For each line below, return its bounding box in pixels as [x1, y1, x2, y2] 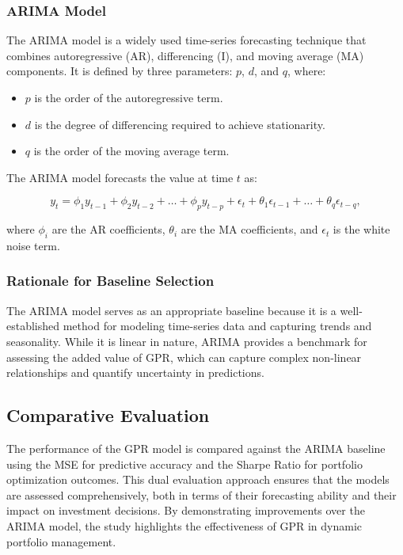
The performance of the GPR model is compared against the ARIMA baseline [6, 439, 386, 456]
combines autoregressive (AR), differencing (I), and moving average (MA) [6, 47, 364, 63]
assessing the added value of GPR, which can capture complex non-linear [6, 348, 362, 365]
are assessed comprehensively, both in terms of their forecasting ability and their [6, 486, 397, 503]
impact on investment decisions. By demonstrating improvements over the [6, 502, 365, 519]
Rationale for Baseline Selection [6, 271, 215, 291]
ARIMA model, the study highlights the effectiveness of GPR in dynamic [6, 517, 362, 534]
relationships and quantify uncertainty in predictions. [6, 364, 264, 381]
